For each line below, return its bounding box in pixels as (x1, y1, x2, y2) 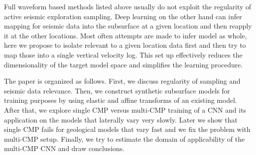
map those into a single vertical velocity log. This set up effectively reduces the (4, 49, 243, 60)
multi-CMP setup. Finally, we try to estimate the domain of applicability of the (4, 133, 245, 144)
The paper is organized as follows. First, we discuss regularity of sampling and (4, 76, 241, 86)
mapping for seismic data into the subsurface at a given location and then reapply (4, 21, 252, 31)
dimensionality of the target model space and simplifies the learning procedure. (4, 59, 243, 69)
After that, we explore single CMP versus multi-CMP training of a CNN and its (4, 104, 246, 115)
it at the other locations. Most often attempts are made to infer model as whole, (4, 30, 247, 40)
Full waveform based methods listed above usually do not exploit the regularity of (4, 1, 252, 11)
